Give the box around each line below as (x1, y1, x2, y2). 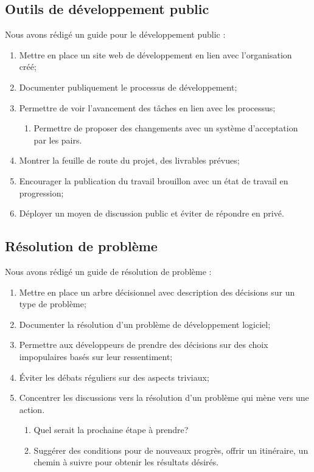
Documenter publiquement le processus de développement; (19, 80, 237, 93)
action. (19, 403, 45, 415)
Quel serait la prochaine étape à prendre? (33, 423, 189, 436)
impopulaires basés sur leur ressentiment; (19, 350, 173, 363)
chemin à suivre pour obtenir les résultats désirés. (33, 456, 219, 468)
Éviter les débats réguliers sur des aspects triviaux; (19, 370, 209, 383)
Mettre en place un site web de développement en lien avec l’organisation (19, 48, 292, 61)
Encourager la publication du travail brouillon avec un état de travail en (19, 174, 288, 187)
